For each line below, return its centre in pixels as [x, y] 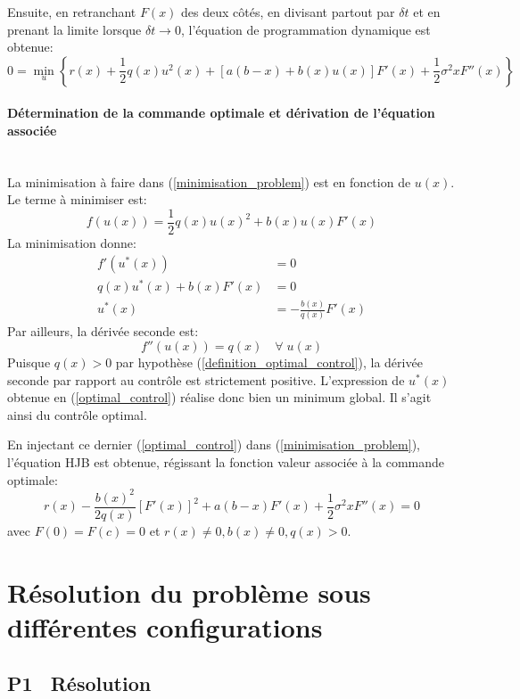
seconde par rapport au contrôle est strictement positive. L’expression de [206, 379]
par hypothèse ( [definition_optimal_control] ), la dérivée [269, 362]
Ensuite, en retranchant [72, 12]
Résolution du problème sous [189, 592]
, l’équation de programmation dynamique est [305, 29]
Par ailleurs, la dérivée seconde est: [103, 331]
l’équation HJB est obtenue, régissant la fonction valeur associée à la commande [226, 461]
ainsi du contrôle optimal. [77, 414]
